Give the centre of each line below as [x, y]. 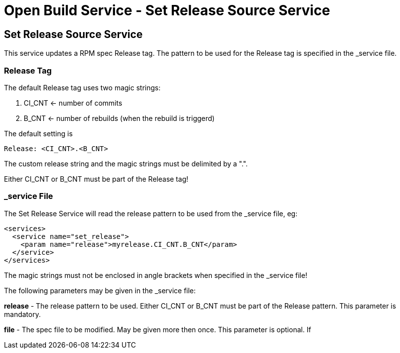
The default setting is [39, 133]
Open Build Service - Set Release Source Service [167, 10]
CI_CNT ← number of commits [73, 103]
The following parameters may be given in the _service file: [100, 290]
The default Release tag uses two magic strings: [82, 87]
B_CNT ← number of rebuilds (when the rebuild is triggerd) [119, 118]
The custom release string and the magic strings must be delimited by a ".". [126, 163]
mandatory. [22, 314]
